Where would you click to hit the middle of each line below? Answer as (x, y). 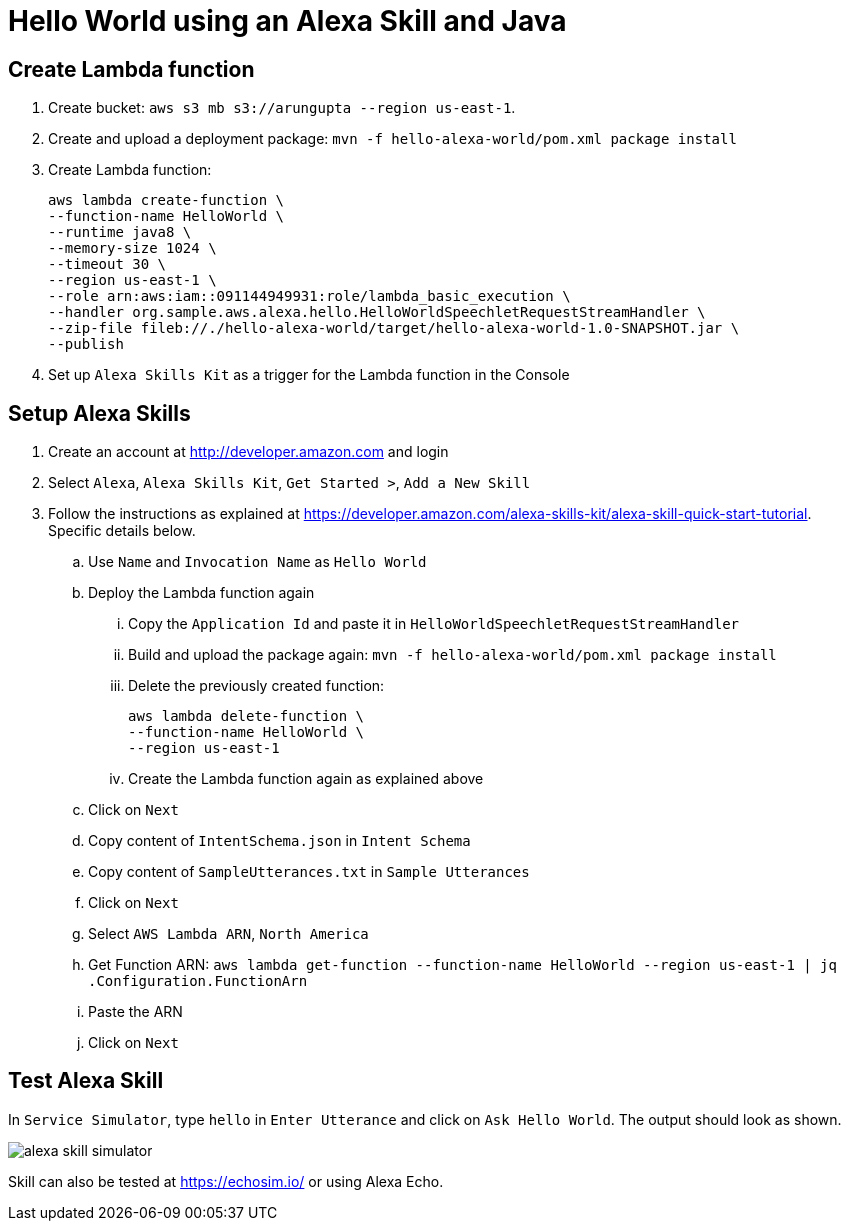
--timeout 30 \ (107, 264)
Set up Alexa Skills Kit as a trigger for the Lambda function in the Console (309, 375)
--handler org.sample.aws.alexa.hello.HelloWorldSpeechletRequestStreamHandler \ (377, 312)
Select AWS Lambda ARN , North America (228, 934)
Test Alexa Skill (86, 1081)
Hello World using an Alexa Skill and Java (287, 21)
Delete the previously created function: (256, 686)
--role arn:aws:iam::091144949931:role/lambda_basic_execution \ (309, 296)
